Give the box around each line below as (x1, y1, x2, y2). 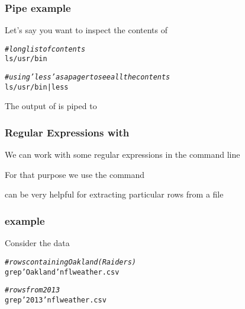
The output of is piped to (5, 100, 97, 112)
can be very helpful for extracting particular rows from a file (5, 188, 224, 200)
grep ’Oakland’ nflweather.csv (5, 267, 120, 276)
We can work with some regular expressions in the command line (5, 148, 240, 161)
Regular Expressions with (5, 125, 130, 139)
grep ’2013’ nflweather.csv (5, 295, 107, 304)
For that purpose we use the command (5, 168, 145, 180)
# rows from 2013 (5, 286, 60, 295)
